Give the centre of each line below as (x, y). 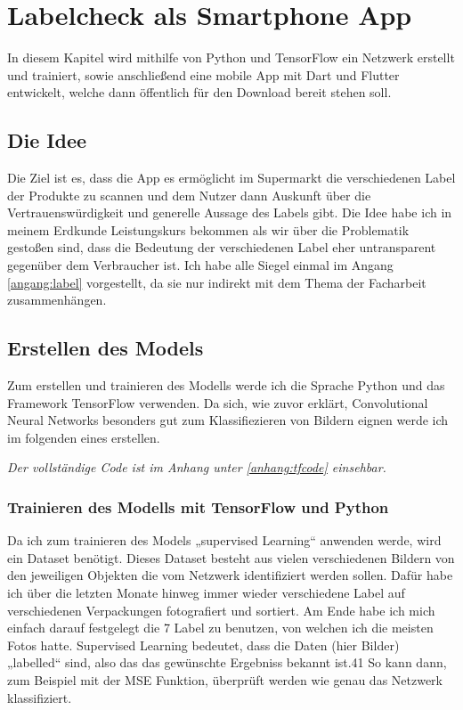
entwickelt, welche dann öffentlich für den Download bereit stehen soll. (199, 92)
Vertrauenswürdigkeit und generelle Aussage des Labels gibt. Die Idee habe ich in (230, 212)
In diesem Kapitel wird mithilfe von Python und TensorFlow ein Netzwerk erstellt (231, 57)
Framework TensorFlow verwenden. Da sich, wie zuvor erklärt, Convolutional (218, 402)
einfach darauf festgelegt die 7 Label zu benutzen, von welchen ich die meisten (220, 628)
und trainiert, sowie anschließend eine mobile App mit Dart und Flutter (203, 74)
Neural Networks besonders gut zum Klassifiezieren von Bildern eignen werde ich (228, 420)
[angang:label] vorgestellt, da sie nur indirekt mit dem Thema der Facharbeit (217, 282)
